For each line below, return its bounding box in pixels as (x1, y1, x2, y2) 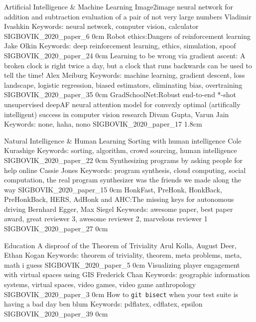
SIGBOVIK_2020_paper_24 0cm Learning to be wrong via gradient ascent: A (4, 50, 246, 60)
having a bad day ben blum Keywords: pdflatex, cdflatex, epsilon (4, 299, 203, 309)
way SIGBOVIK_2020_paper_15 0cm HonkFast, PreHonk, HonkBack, (4, 184, 222, 194)
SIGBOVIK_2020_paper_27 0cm (4, 223, 108, 234)
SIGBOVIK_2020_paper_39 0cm (4, 308, 108, 319)
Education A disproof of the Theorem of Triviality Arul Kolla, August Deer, (4, 240, 237, 250)
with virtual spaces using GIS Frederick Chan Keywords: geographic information (4, 269, 250, 280)
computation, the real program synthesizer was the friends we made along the (4, 174, 242, 185)
